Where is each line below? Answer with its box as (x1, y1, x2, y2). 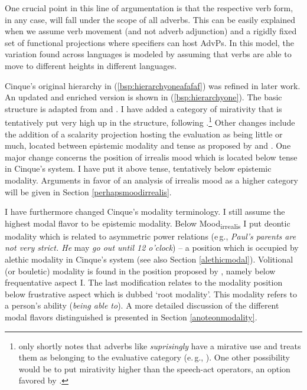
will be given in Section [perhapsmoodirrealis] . (5, 185, 172, 198)
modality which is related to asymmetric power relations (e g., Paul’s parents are (5, 230, 296, 242)
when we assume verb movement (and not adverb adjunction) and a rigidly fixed (5, 25, 297, 37)
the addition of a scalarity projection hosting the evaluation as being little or (5, 127, 283, 140)
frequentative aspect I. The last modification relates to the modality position (5, 276, 283, 289)
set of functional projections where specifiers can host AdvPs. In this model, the (5, 36, 295, 48)
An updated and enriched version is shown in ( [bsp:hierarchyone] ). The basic (5, 91, 282, 103)
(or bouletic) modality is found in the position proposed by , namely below (5, 264, 276, 277)
